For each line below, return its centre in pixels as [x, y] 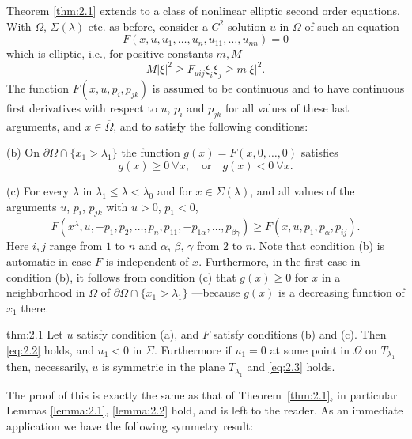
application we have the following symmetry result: [130, 426]
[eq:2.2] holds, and [50, 350]
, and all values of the [302, 191]
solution [247, 26]
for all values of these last [287, 108]
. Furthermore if [193, 350]
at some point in [310, 350]
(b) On [23, 152]
